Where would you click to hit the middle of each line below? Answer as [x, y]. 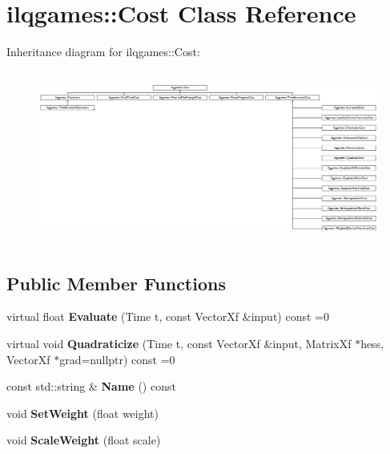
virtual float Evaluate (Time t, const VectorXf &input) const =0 [168, 316]
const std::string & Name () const [91, 386]
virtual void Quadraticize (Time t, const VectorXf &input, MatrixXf [179, 344]
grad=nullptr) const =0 [117, 359]
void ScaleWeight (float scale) [84, 440]
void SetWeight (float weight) [82, 413]
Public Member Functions [116, 283]
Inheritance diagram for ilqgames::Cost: [103, 52]
